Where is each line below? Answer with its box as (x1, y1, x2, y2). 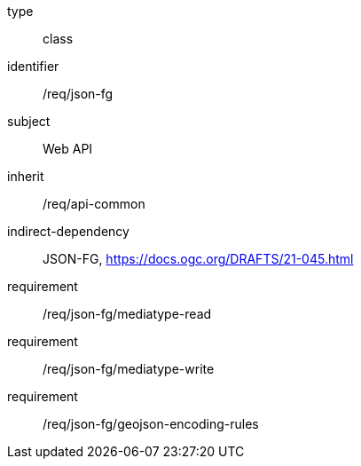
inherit (7, 169, 44, 184)
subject (7, 114, 51, 129)
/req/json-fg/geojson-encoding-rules (43, 416, 259, 431)
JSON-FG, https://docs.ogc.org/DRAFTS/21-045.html (43, 251, 354, 266)
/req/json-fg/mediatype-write (43, 361, 215, 376)
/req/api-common (43, 196, 145, 211)
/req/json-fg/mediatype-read (43, 306, 212, 321)
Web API (43, 141, 93, 156)
